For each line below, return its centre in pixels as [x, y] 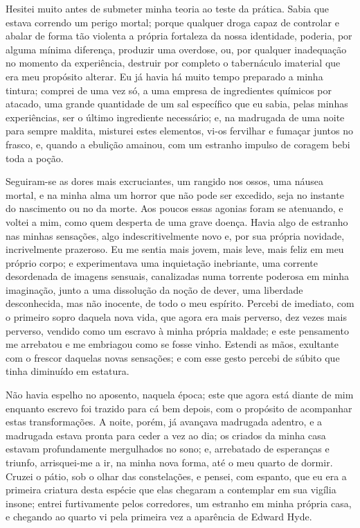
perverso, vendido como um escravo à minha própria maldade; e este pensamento [177, 330]
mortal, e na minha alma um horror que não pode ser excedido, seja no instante [175, 194]
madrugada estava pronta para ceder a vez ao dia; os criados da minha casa [166, 435]
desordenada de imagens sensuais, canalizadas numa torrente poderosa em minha [178, 276]
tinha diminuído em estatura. [67, 371]
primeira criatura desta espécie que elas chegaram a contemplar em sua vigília [171, 490]
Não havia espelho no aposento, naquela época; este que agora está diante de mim [180, 395]
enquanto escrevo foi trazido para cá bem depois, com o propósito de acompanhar [179, 408]
